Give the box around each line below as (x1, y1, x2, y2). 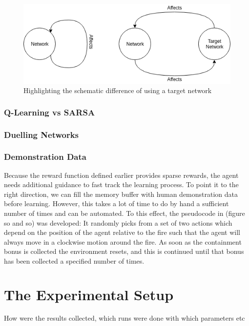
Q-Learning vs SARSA (4, 106, 95, 118)
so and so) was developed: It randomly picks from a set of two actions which (4, 217, 232, 228)
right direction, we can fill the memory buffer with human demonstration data (4, 189, 238, 199)
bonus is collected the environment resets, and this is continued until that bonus (4, 246, 244, 256)
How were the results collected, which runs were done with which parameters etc (4, 312, 245, 323)
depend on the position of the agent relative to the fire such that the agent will (4, 227, 241, 237)
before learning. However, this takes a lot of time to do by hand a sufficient (4, 198, 229, 209)
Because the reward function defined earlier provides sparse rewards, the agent (4, 170, 239, 180)
